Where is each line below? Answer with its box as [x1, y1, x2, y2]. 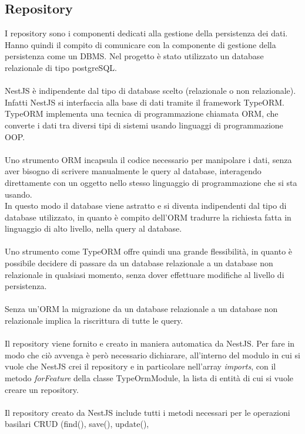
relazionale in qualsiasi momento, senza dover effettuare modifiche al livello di [5, 268, 284, 280]
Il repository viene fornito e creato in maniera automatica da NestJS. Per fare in [5, 337, 295, 350]
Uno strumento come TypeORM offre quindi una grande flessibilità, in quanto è [5, 245, 293, 257]
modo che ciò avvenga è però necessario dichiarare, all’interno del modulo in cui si [5, 348, 300, 361]
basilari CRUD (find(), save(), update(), [5, 418, 149, 430]
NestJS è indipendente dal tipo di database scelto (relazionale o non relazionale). [5, 84, 296, 97]
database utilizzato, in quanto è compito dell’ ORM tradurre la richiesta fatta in [5, 211, 291, 223]
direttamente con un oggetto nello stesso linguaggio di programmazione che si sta [5, 176, 297, 188]
